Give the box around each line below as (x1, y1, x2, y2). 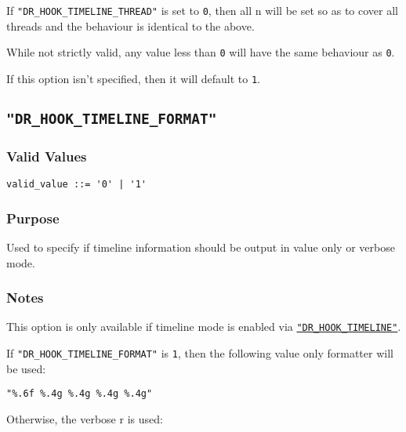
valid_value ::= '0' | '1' (6, 179, 147, 191)
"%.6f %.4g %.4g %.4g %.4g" (6, 388, 153, 400)
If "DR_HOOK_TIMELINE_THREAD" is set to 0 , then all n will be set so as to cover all (6, 2, 398, 18)
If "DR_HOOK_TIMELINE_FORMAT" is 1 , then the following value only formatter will (6, 345, 393, 361)
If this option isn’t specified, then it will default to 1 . (6, 70, 261, 86)
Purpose (6, 208, 60, 227)
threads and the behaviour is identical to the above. (6, 17, 255, 34)
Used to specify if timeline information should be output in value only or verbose (6, 239, 395, 256)
